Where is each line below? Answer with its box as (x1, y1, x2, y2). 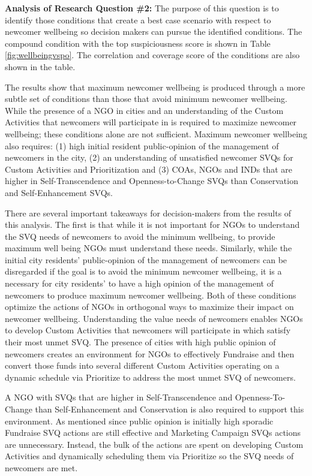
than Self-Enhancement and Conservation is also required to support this (35, 403, 304, 415)
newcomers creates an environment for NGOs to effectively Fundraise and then (5, 347, 295, 360)
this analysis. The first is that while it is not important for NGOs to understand (5, 218, 300, 231)
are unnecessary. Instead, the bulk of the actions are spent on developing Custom (5, 438, 304, 450)
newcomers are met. (5, 461, 78, 474)
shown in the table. (5, 60, 76, 73)
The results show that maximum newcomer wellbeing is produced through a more (5, 80, 305, 93)
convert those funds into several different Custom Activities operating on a (5, 359, 280, 372)
